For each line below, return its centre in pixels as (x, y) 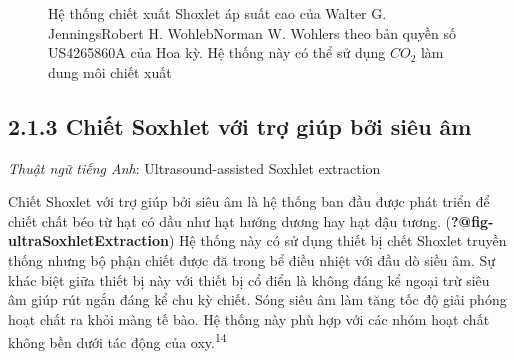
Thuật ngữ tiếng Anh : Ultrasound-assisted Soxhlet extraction (194, 167)
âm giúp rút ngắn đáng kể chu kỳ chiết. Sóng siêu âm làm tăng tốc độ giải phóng (257, 299)
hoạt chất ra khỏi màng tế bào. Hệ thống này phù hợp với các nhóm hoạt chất (249, 318)
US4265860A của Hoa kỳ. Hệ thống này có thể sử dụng (217, 52)
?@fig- (472, 220)
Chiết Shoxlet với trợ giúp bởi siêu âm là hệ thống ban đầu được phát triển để (249, 201)
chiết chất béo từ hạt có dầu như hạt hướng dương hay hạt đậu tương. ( (230, 220)
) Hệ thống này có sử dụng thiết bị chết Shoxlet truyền (337, 240)
